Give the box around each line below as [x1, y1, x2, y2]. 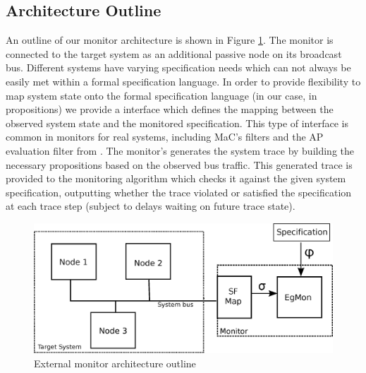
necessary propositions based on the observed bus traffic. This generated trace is [6, 157, 353, 172]
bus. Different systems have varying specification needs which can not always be [6, 60, 351, 75]
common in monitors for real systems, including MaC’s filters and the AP [6, 129, 324, 144]
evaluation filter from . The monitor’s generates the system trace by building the [6, 143, 354, 158]
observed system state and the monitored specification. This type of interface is [6, 115, 348, 130]
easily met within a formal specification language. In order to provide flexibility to [6, 73, 361, 88]
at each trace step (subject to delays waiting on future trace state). [6, 199, 295, 213]
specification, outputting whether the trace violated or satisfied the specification [6, 184, 352, 199]
